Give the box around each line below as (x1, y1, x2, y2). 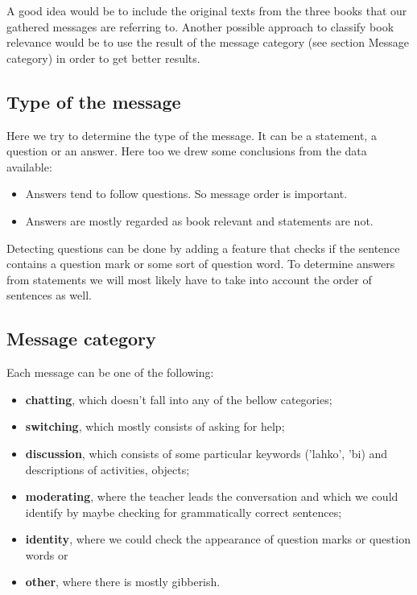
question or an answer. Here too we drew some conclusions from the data (6, 143, 367, 159)
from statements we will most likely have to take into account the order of (6, 271, 372, 287)
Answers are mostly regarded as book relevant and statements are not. (25, 212, 374, 229)
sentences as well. (6, 287, 92, 304)
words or (25, 546, 68, 563)
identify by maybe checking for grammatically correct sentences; (25, 503, 342, 520)
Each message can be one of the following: (6, 364, 214, 381)
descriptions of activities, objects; (25, 461, 190, 477)
